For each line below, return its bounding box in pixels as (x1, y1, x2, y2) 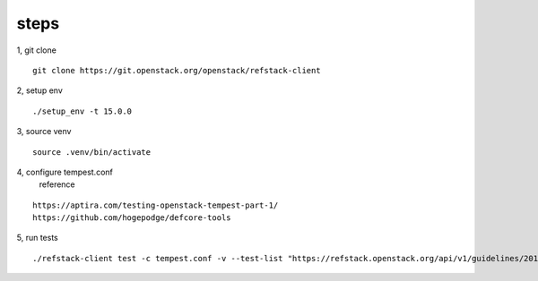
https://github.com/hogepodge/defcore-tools (32, 213, 232, 223)
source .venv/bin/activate (32, 147, 152, 157)
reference (39, 179, 75, 190)
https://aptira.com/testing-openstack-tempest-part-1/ (32, 200, 279, 210)
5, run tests (16, 233, 58, 243)
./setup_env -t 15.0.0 (32, 106, 133, 116)
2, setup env (16, 85, 63, 96)
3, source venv (16, 126, 72, 137)
